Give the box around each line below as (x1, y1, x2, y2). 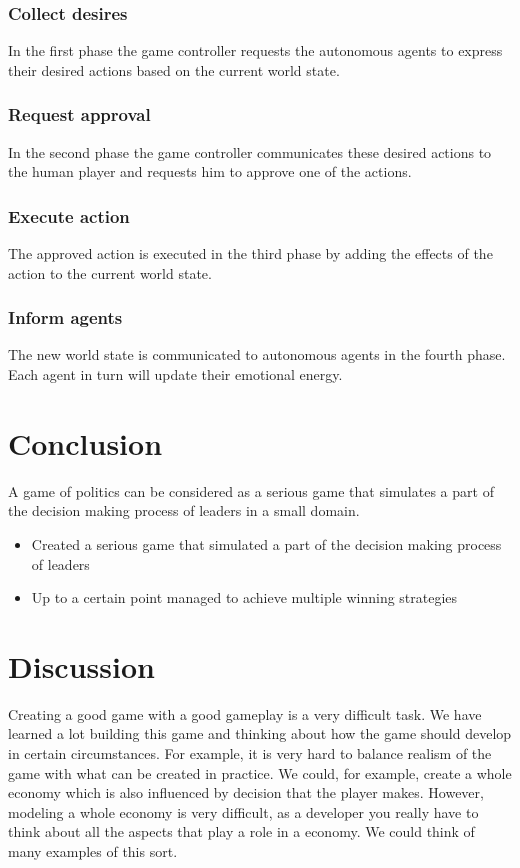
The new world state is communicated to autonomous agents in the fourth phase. (8, 344, 506, 365)
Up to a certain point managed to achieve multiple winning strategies (31, 587, 458, 608)
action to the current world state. (8, 262, 212, 283)
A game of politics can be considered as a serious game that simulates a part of (8, 480, 494, 501)
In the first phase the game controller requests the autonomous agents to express (8, 40, 503, 61)
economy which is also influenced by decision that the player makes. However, (8, 782, 484, 803)
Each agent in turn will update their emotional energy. (8, 364, 343, 385)
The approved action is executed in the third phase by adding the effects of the (8, 243, 493, 264)
